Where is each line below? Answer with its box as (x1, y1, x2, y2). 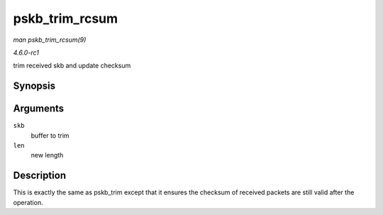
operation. (13, 198, 43, 206)
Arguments (13, 103, 65, 115)
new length (30, 151, 64, 160)
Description (13, 170, 67, 182)
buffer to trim (30, 131, 70, 140)
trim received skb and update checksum (13, 61, 131, 70)
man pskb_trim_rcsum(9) (13, 35, 87, 44)
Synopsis (13, 80, 56, 92)
